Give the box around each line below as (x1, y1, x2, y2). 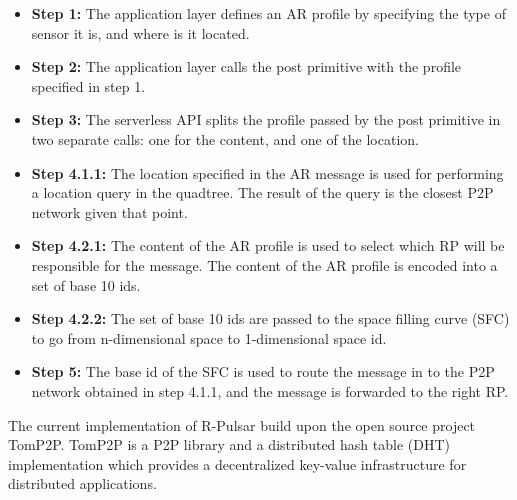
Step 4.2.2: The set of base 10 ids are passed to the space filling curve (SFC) (31, 308, 510, 329)
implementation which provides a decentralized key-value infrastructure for (8, 453, 467, 474)
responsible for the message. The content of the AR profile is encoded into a (31, 254, 498, 275)
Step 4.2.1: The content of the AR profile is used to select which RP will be (31, 235, 505, 256)
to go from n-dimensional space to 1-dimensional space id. (31, 327, 387, 348)
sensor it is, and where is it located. (31, 22, 250, 43)
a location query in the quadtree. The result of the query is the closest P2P (31, 182, 494, 203)
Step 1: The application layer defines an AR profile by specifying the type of (31, 3, 506, 23)
